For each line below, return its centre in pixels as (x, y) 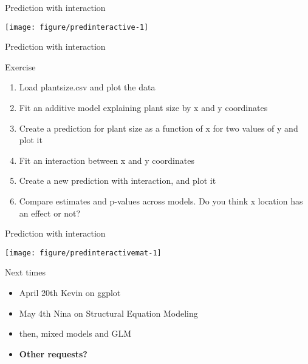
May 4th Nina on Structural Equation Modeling (108, 313)
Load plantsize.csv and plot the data (87, 87)
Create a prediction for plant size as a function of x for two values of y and (159, 128)
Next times (25, 272)
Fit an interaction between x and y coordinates (107, 160)
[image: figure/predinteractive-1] (77, 27)
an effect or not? (50, 213)
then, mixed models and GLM (75, 333)
